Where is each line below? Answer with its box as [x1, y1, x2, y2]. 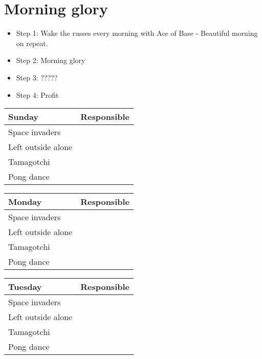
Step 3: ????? [16, 72, 58, 82]
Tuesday [8, 281, 42, 293]
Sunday [8, 111, 39, 123]
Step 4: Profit [16, 89, 59, 100]
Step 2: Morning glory [16, 55, 85, 66]
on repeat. [16, 37, 48, 48]
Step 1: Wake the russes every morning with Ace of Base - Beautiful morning [16, 28, 258, 38]
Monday [8, 196, 42, 208]
